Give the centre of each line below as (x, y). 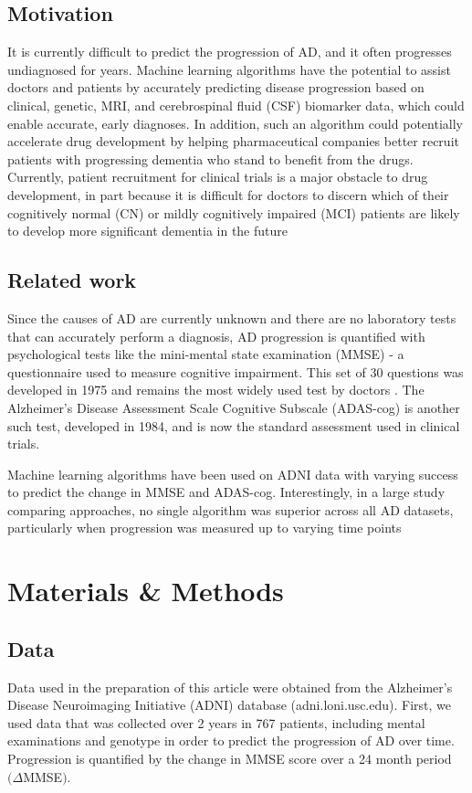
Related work (72, 280)
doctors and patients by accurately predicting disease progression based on (216, 87)
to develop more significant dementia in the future (147, 231)
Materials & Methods (146, 591)
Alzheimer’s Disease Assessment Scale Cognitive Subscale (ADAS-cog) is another (234, 407)
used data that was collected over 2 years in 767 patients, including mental (216, 722)
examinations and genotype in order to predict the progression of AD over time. (231, 740)
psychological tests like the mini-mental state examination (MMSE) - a (206, 354)
